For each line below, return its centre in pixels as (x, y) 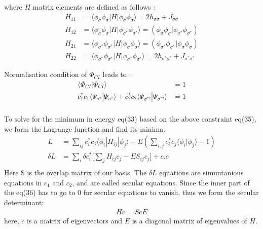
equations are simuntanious (201, 173)
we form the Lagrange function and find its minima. (85, 128)
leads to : (117, 74)
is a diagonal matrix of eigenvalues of (190, 220)
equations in (23, 182)
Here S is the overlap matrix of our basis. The (76, 173)
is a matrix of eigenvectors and (74, 220)
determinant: (24, 202)
